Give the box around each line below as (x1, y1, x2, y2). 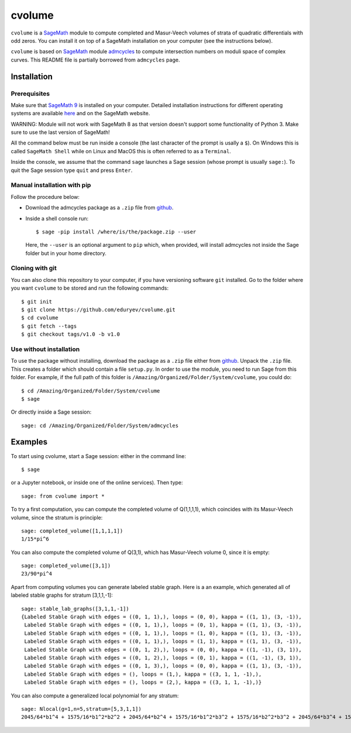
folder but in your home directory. (25, 249, 106, 257)
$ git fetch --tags (21, 322, 77, 329)
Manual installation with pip (11, 181, 91, 190)
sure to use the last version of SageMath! (11, 129, 111, 136)
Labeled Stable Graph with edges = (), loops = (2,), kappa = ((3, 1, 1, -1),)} (24, 679, 262, 686)
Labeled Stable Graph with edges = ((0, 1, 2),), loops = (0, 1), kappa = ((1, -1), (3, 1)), (24, 655, 302, 661)
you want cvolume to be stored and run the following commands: (11, 284, 169, 292)
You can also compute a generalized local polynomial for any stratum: (11, 692, 179, 699)
